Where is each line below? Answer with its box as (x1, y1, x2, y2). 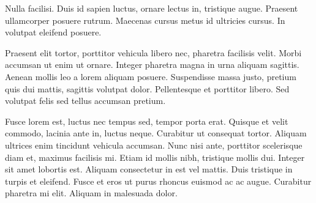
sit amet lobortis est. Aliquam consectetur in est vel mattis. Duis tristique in (5, 163, 293, 175)
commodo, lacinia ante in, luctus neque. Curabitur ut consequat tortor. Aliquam (5, 127, 307, 139)
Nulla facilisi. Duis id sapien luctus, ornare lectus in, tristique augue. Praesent (5, 2, 298, 14)
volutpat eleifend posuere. (5, 26, 102, 39)
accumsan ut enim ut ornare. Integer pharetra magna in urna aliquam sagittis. (5, 58, 299, 71)
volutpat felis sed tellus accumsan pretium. (5, 94, 166, 107)
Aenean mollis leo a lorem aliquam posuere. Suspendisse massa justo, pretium (5, 70, 296, 83)
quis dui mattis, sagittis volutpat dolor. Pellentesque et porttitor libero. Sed (5, 82, 290, 95)
